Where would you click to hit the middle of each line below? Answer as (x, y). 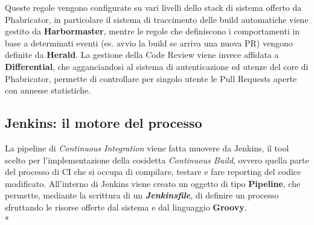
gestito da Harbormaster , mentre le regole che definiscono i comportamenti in (152, 31)
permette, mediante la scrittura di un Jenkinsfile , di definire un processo (142, 195)
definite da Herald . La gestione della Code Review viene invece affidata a (142, 55)
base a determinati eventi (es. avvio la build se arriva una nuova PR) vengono (149, 43)
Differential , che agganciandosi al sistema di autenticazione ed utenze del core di (157, 66)
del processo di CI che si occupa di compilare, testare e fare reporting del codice (153, 172)
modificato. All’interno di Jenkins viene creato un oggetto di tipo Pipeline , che (153, 183)
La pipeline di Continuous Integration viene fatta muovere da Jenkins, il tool (147, 147)
